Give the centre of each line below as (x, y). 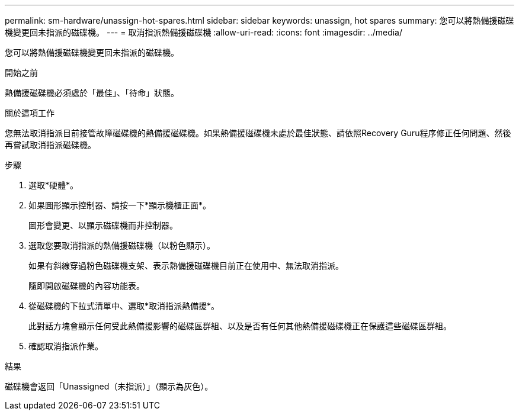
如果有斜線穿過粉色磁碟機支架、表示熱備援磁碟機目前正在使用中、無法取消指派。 (186, 266)
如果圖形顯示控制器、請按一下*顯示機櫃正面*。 (120, 205)
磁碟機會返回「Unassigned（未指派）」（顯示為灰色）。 (109, 386)
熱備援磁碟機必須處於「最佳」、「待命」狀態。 (92, 93)
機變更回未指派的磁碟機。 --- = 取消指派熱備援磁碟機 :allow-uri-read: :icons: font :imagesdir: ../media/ (204, 32)
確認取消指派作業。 (66, 346)
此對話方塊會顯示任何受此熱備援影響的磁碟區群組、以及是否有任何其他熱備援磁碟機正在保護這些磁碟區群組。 (240, 326)
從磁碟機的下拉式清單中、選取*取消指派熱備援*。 (124, 306)
